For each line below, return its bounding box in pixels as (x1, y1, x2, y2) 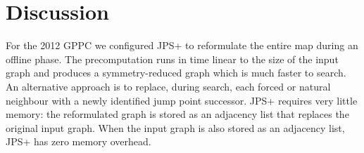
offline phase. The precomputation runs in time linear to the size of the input (6, 51, 339, 66)
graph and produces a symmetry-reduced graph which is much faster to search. (6, 65, 346, 80)
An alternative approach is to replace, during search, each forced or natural (6, 79, 331, 93)
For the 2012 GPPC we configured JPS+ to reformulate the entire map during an (6, 38, 358, 53)
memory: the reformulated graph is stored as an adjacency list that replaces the (6, 107, 349, 121)
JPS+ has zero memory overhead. (6, 134, 151, 149)
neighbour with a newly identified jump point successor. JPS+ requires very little (6, 93, 358, 107)
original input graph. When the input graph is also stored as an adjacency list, (6, 120, 345, 135)
